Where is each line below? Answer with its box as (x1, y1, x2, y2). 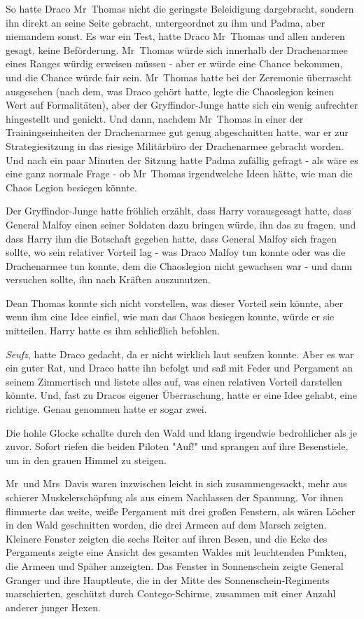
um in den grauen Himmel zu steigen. (6, 452, 167, 467)
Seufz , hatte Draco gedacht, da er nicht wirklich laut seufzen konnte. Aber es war (6, 346, 354, 361)
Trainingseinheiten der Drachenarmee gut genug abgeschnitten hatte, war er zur (6, 125, 349, 140)
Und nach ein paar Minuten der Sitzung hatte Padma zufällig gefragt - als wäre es (6, 152, 358, 167)
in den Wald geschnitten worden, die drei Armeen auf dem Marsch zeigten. (6, 517, 327, 532)
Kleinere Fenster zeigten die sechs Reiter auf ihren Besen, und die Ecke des (6, 531, 328, 545)
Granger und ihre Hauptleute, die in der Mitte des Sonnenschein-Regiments (6, 572, 330, 587)
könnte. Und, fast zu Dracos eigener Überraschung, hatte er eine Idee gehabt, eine (6, 388, 357, 402)
